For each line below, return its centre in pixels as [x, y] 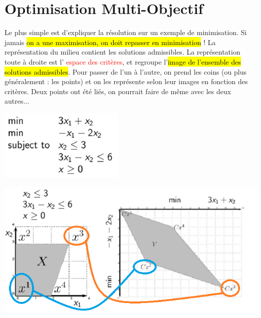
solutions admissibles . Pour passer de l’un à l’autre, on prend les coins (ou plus [125, 71]
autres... [17, 101]
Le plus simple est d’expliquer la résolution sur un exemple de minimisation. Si [126, 32]
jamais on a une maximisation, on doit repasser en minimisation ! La [110, 42]
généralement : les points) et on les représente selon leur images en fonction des [126, 81]
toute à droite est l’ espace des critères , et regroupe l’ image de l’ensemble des [123, 61]
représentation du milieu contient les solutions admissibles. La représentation [122, 52]
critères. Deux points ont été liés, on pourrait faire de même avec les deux [118, 91]
